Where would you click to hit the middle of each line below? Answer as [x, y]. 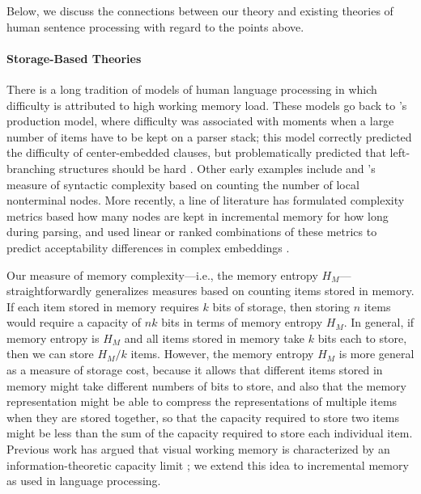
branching [31, 168]
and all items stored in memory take [215, 338]
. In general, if [379, 322]
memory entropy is [53, 338]
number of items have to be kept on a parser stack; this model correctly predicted [209, 136]
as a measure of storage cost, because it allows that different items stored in [195, 370]
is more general [376, 354]
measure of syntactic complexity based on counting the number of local [183, 184]
